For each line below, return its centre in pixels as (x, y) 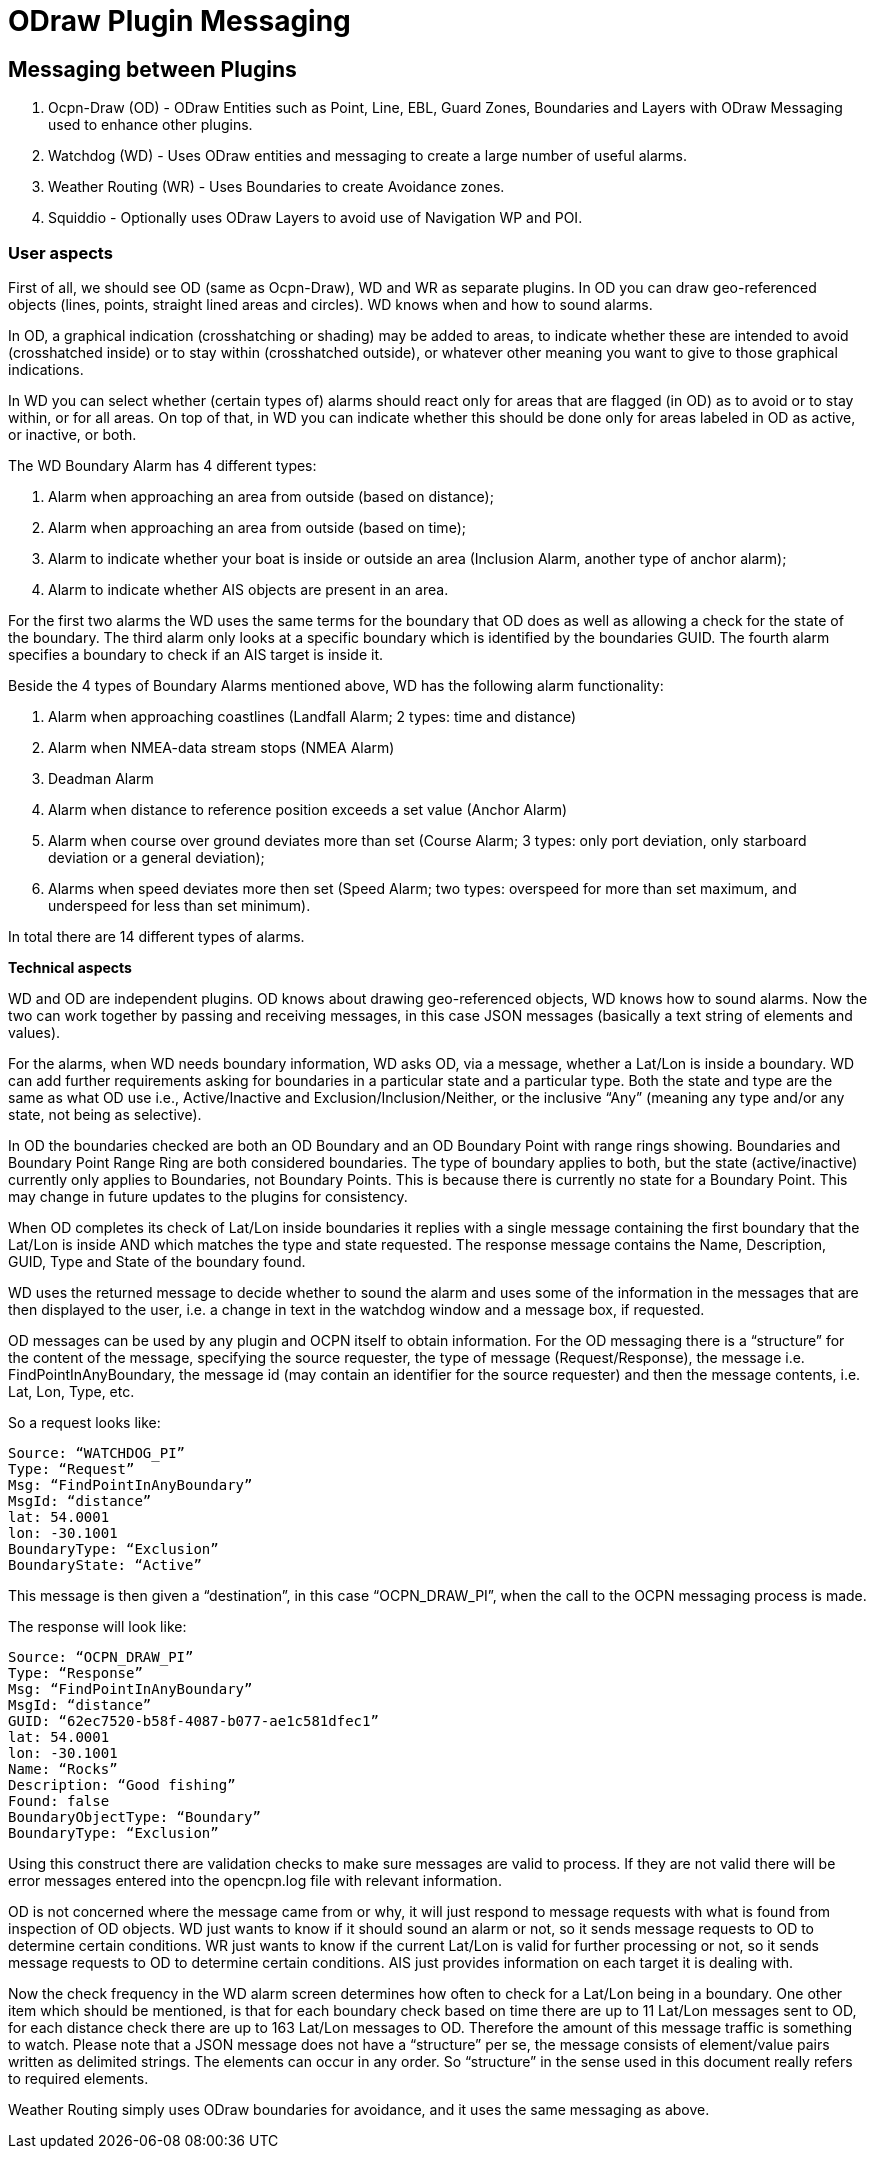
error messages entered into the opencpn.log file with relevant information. (255, 1880)
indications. (46, 369)
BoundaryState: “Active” (105, 1564)
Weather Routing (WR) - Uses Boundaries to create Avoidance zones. (276, 187)
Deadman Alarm (101, 778)
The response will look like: (97, 1626)
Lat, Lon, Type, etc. (71, 1391)
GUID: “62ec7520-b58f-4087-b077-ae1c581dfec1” (193, 1720)
